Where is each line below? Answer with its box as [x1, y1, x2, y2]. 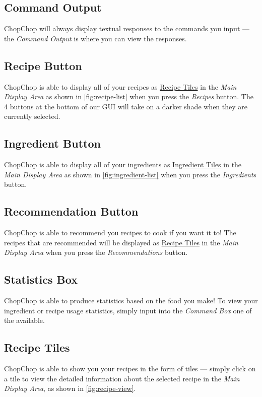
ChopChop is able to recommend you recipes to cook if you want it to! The [4, 227, 236, 238]
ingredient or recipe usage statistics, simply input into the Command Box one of [4, 305, 252, 315]
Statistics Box [4, 272, 78, 287]
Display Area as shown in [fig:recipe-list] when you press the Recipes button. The [4, 91, 253, 102]
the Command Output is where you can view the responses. [4, 33, 187, 43]
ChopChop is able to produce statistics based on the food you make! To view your [4, 295, 258, 306]
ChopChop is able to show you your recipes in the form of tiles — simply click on [4, 363, 256, 374]
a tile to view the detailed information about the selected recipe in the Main [4, 373, 240, 383]
